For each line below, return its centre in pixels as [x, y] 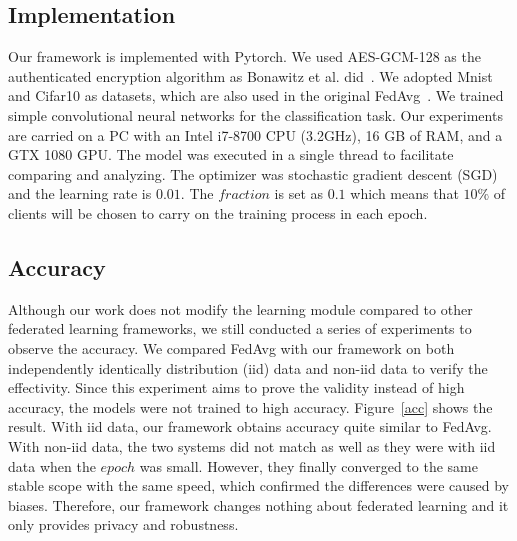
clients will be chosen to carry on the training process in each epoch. [218, 212]
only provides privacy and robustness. [123, 524]
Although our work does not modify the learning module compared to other [240, 308]
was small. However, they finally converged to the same [308, 465]
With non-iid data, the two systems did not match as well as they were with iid [252, 445]
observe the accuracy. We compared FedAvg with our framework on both [231, 347]
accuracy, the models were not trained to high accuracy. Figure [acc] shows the [250, 406]
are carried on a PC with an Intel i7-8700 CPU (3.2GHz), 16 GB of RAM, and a [255, 134]
